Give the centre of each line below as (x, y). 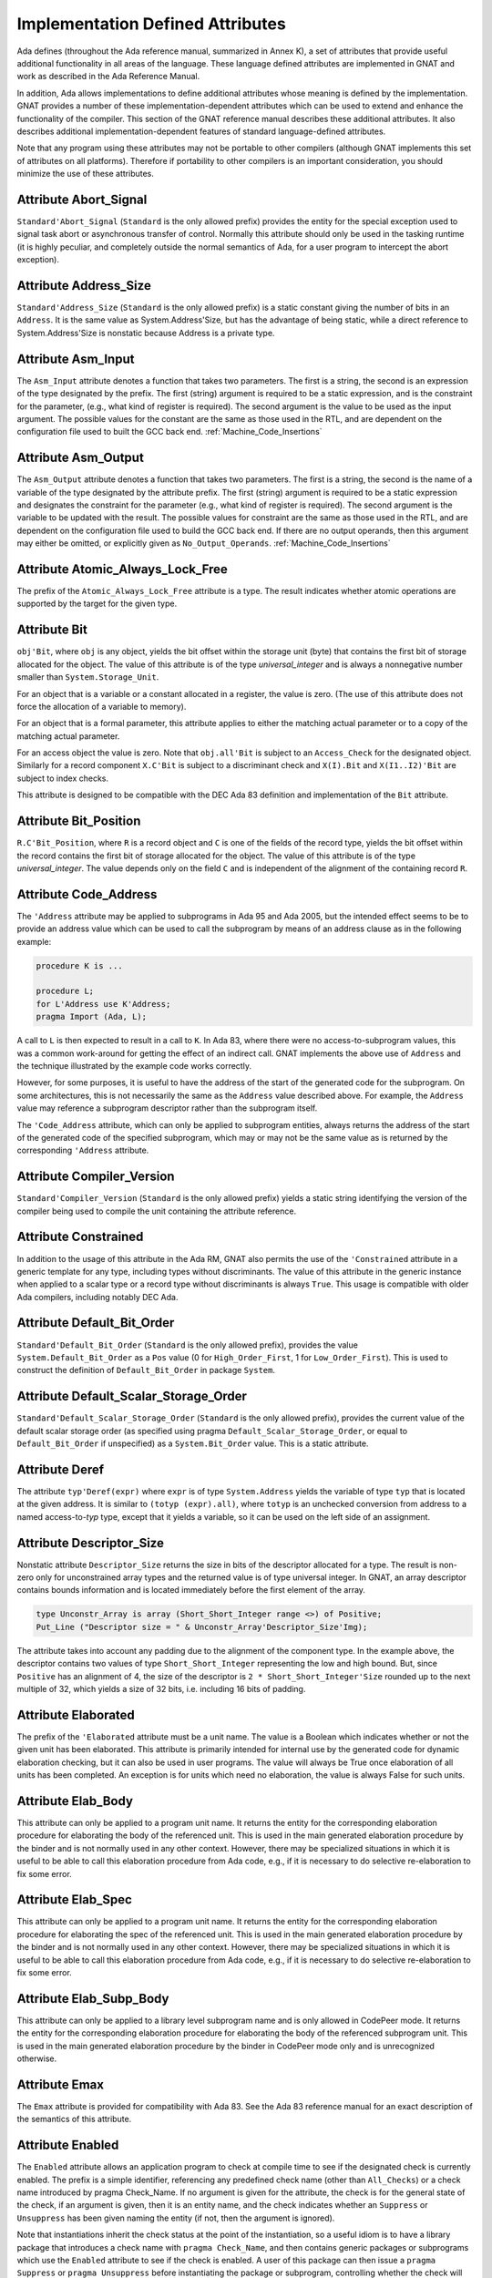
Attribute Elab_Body (75, 1801)
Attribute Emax (61, 2084)
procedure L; (65, 991)
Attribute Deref (61, 1469)
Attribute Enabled (68, 2145)
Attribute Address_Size (84, 286)
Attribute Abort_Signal (82, 199)
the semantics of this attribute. (74, 2119)
